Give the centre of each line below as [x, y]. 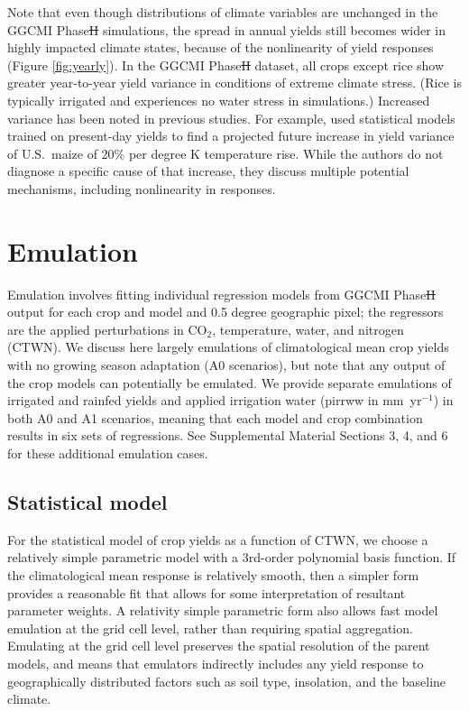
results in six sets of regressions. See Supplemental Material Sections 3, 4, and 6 [228, 435]
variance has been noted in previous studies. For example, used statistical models [231, 118]
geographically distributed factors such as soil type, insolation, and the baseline [227, 681]
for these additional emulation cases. [108, 453]
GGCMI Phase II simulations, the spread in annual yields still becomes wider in [226, 29]
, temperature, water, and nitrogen [308, 329]
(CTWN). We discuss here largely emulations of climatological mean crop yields [228, 347]
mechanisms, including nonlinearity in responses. [142, 188]
